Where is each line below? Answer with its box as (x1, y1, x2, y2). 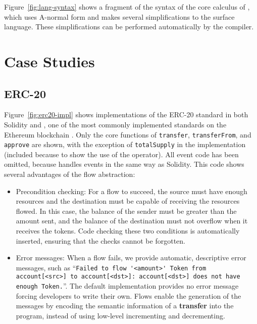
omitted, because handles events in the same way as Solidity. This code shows (4, 159, 244, 169)
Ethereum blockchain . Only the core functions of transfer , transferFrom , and (4, 129, 251, 140)
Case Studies (4, 51, 95, 71)
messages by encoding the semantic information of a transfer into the (16, 300, 234, 311)
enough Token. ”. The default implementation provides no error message (16, 281, 239, 291)
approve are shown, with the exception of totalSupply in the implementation (4, 139, 246, 150)
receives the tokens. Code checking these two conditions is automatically (16, 225, 240, 236)
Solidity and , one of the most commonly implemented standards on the (4, 119, 227, 129)
